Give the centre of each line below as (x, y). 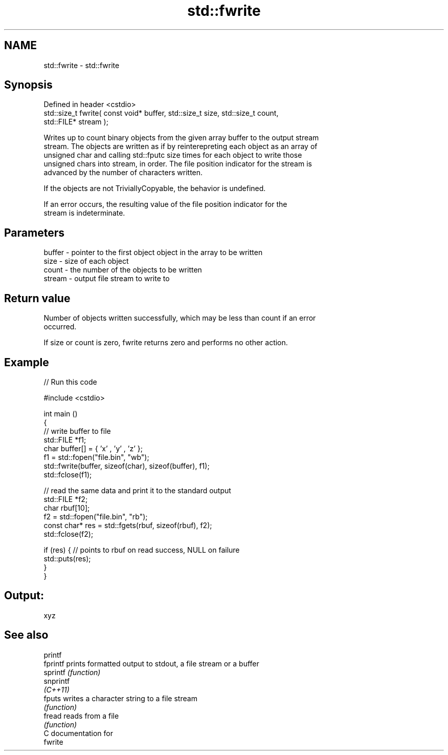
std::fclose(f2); (69, 534)
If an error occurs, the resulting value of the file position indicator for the (165, 204)
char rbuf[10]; (67, 508)
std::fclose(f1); (68, 474)
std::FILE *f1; (65, 439)
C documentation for (79, 733)
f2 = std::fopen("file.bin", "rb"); (96, 516)
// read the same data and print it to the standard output (137, 490)
